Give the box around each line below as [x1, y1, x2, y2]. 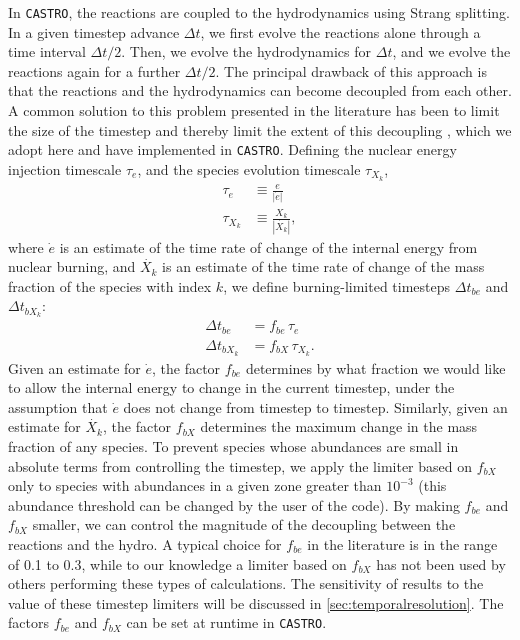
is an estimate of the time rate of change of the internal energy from [59, 236, 478, 257]
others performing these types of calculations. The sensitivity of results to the [8, 573, 484, 594]
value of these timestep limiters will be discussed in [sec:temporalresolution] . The [8, 592, 504, 613]
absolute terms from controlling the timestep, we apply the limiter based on [8, 455, 473, 476]
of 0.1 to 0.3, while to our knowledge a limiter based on [8, 553, 347, 574]
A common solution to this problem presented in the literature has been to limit [8, 100, 500, 121]
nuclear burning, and [8, 256, 136, 277]
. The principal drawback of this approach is [215, 60, 487, 81]
